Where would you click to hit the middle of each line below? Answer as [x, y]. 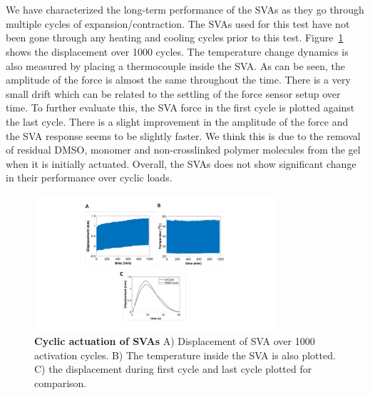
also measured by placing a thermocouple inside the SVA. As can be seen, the [176, 65]
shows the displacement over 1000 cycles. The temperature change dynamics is [177, 51]
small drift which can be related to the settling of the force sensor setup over [173, 93]
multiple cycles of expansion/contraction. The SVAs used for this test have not [178, 23]
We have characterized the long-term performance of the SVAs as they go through [185, 10]
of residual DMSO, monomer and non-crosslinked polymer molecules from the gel [183, 150]
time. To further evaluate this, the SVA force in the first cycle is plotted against [180, 107]
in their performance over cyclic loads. [89, 177]
